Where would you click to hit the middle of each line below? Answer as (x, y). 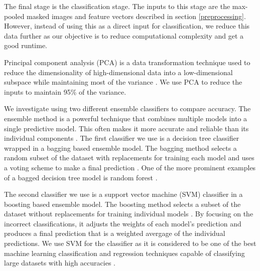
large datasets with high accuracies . (60, 263)
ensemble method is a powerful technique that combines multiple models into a (126, 118)
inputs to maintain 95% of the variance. (65, 91)
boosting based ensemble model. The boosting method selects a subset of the (122, 204)
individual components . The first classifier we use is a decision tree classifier (122, 138)
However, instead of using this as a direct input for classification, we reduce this (127, 26)
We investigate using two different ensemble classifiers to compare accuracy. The (127, 108)
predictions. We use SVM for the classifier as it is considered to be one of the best (130, 243)
